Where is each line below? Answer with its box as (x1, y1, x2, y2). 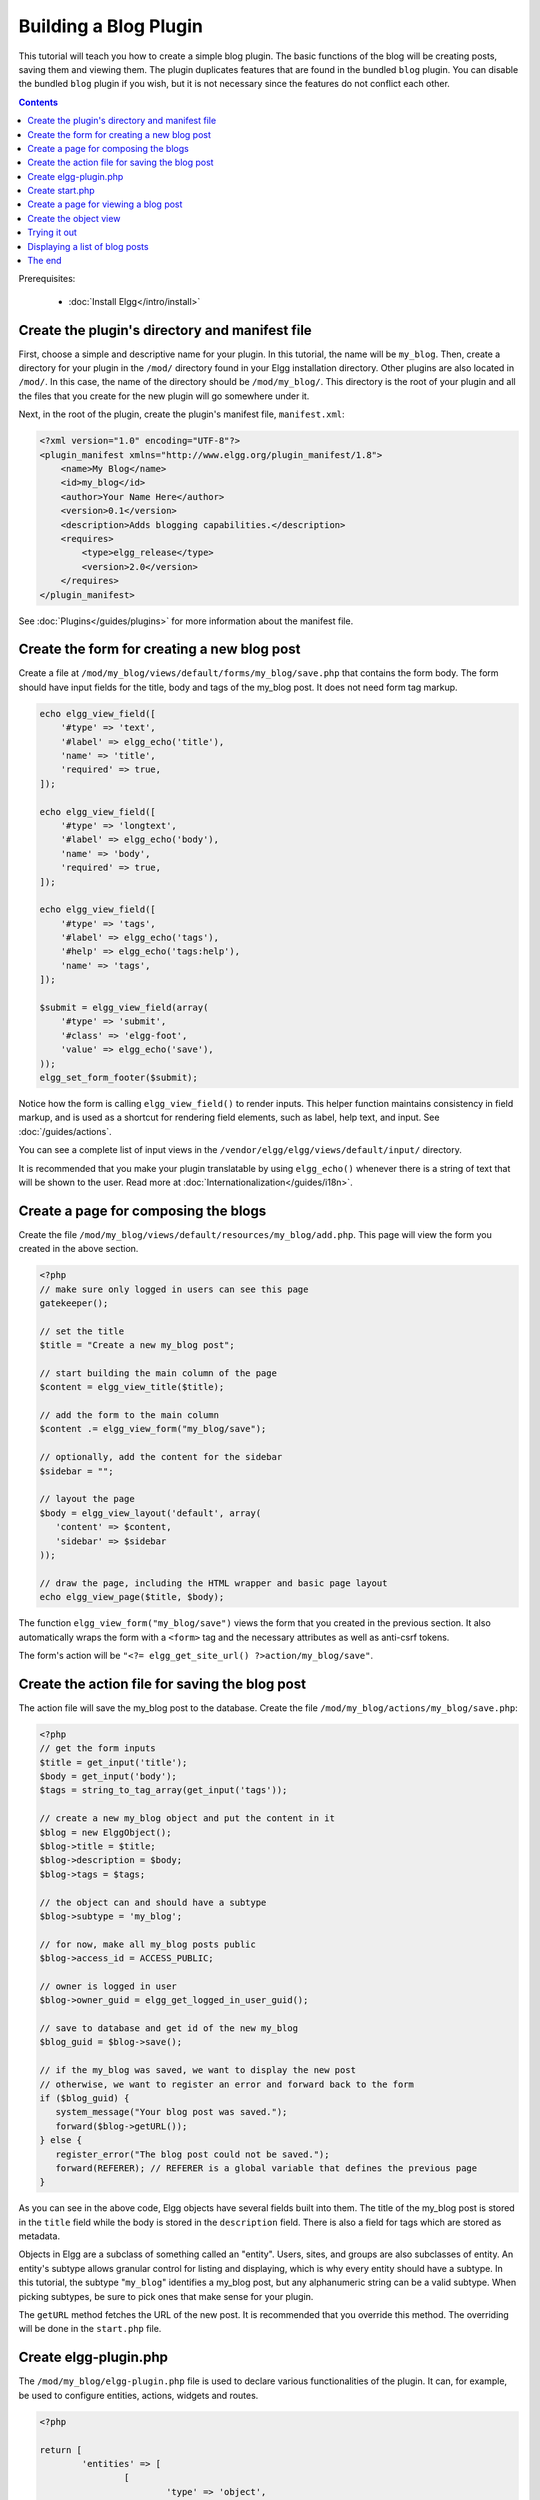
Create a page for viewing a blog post (27, 198, 183, 210)
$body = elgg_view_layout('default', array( (39, 1507, 262, 1519)
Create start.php (27, 185, 95, 197)
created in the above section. (18, 1243, 139, 1255)
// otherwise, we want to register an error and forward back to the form (39, 2078, 415, 2090)
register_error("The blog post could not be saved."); (55, 2148, 330, 2160)
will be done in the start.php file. (18, 2323, 162, 2335)
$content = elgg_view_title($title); (39, 1381, 225, 1393)
